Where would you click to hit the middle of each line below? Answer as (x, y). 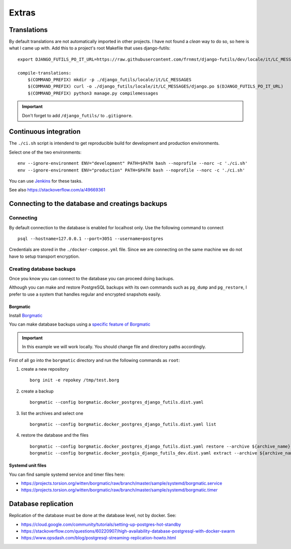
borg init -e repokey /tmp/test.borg (75, 380)
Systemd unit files (28, 466)
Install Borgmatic (26, 315)
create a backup (37, 391)
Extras (22, 13)
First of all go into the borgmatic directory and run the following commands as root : (95, 360)
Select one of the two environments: (45, 152)
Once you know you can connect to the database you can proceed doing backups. (92, 278)
